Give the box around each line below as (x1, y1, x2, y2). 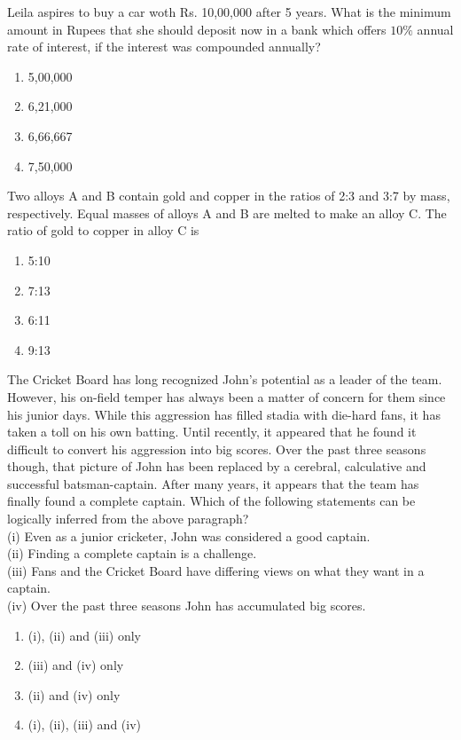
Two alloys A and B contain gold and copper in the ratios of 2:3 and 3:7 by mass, (7, 186, 450, 205)
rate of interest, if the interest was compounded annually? (7, 37, 321, 56)
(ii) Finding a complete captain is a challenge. (7, 544, 257, 563)
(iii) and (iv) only (27, 656, 124, 674)
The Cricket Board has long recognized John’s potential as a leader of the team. (7, 370, 442, 389)
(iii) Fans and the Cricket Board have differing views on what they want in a (7, 561, 425, 579)
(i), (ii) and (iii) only (27, 626, 142, 644)
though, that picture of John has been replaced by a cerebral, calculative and (7, 457, 426, 476)
